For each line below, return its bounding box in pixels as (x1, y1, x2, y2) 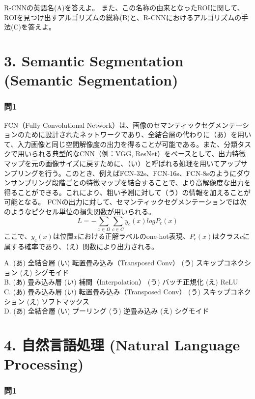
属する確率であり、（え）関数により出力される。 (4, 241, 159, 251)
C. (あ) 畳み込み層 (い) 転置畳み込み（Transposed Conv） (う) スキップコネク (4, 286, 251, 296)
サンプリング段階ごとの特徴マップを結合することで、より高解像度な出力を (10, 177, 251, 188)
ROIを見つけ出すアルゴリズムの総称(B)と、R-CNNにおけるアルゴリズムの (4, 12, 242, 22)
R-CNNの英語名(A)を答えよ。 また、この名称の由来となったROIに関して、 (4, 2, 244, 12)
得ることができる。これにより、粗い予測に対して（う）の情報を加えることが (4, 187, 251, 197)
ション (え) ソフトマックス (4, 296, 89, 306)
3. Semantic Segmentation (4, 50, 184, 70)
